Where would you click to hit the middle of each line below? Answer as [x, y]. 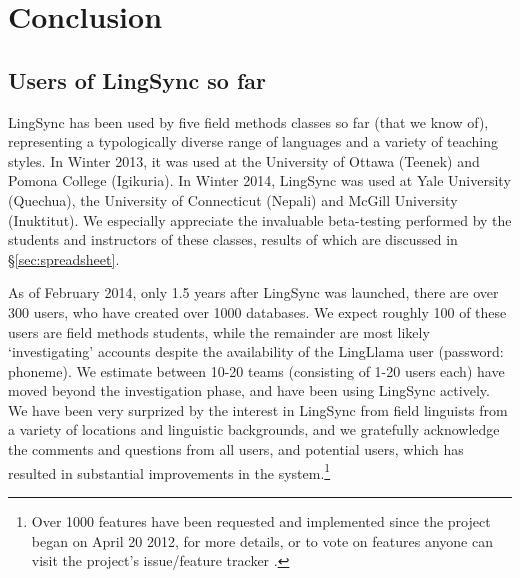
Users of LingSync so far [137, 79]
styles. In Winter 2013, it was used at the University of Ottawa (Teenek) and [244, 160]
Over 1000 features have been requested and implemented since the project [261, 520]
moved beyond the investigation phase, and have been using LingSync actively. [249, 390]
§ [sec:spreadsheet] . [64, 258]
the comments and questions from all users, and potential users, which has [236, 449]
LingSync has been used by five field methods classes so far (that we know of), [248, 121]
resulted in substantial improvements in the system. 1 [169, 471]
